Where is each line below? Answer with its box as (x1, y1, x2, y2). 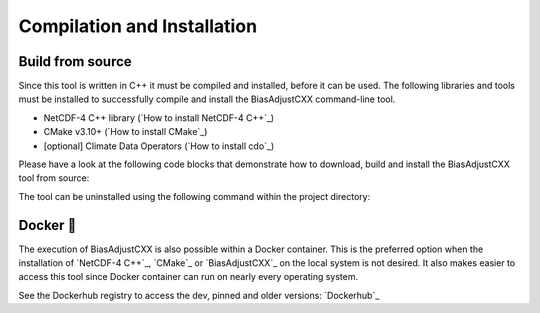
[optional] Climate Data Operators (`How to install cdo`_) (43, 140, 275, 152)
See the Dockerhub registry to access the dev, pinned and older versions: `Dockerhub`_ (18, 289, 380, 301)
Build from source (18, 53, 132, 70)
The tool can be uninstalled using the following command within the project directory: (18, 190, 371, 202)
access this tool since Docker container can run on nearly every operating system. (18, 271, 359, 283)
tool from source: (18, 172, 90, 184)
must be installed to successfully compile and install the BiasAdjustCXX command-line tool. (18, 93, 396, 105)
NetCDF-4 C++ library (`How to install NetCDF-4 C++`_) (43, 111, 275, 124)
